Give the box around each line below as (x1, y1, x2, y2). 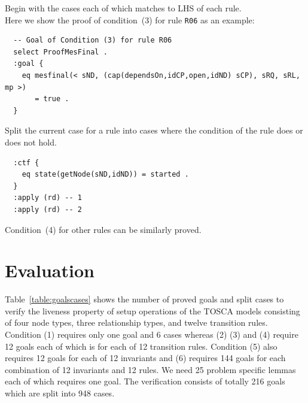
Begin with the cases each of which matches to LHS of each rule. (5, 2, 242, 14)
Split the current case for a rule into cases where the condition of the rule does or (5, 124, 303, 137)
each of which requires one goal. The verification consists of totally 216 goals (5, 375, 285, 387)
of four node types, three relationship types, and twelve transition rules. (5, 316, 268, 329)
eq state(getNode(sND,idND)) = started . (22, 170, 189, 179)
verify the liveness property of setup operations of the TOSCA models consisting (5, 304, 300, 317)
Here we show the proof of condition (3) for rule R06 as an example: (5, 13, 255, 26)
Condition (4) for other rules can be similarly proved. (5, 223, 202, 235)
